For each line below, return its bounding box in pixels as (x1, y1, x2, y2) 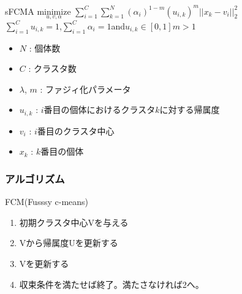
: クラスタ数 (28, 62, 77, 75)
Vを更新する (19, 257, 69, 269)
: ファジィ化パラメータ (40, 82, 131, 95)
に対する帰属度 (159, 103, 220, 116)
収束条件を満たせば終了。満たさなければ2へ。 (19, 277, 204, 290)
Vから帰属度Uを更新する (19, 236, 118, 249)
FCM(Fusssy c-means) (5, 195, 89, 208)
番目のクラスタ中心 (37, 124, 115, 137)
